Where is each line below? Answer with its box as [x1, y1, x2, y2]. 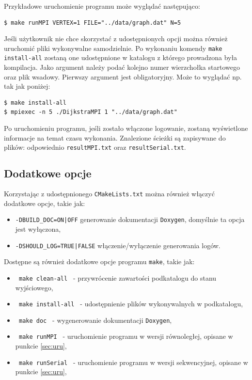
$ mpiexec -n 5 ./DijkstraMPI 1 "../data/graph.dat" [4, 109, 177, 116]
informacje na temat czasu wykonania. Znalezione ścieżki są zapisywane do [4, 132, 226, 142]
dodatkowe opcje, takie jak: [4, 198, 85, 208]
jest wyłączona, [15, 224, 61, 234]
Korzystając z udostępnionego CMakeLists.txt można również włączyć [4, 189, 215, 199]
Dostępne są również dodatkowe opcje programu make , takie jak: [4, 256, 195, 267]
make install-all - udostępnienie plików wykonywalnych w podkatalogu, [18, 299, 243, 309]
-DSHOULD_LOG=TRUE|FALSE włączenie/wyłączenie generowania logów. [15, 240, 220, 250]
